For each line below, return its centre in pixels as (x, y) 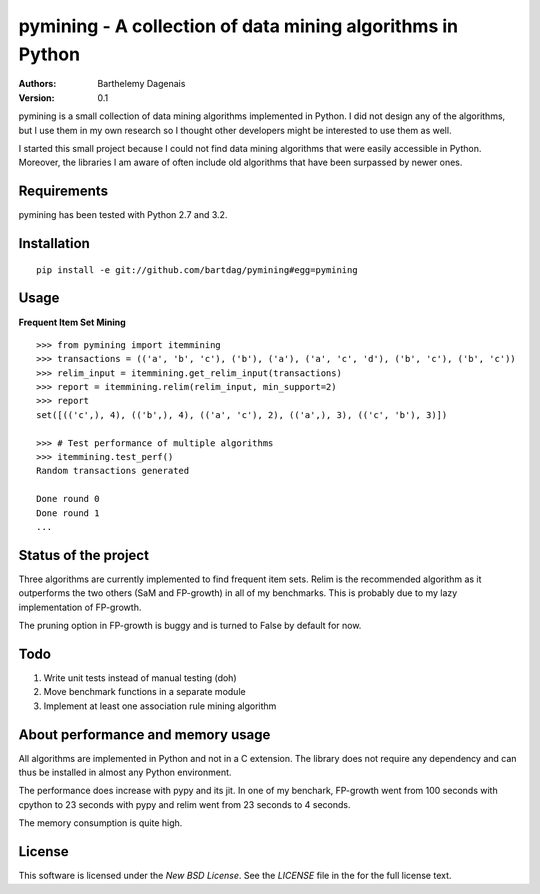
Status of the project (84, 555)
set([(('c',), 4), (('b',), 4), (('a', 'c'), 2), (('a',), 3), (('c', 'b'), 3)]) (242, 414)
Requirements (63, 191)
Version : (36, 97)
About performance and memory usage (144, 734)
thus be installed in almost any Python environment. (125, 772)
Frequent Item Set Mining (72, 322)
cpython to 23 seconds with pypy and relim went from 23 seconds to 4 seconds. (184, 804)
